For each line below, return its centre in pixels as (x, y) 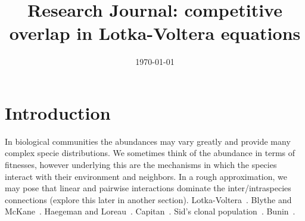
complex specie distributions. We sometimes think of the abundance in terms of (150, 153)
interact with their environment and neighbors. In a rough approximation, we (146, 176)
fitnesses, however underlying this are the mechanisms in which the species (141, 165)
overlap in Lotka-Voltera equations (155, 33)
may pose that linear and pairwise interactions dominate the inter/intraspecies (148, 188)
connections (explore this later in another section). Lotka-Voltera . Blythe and (148, 199)
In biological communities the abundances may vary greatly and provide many (148, 141)
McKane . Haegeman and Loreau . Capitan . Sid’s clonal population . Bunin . (150, 211)
